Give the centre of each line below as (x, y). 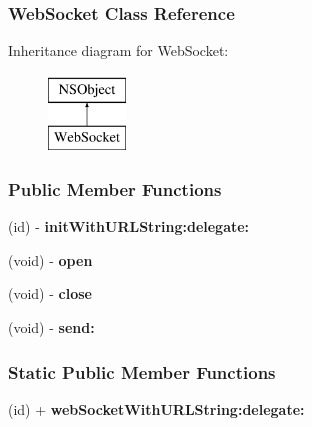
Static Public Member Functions (142, 371)
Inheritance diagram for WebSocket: (118, 50)
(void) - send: (51, 326)
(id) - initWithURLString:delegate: (129, 226)
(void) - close (50, 293)
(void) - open (50, 259)
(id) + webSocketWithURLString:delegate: (156, 408)
